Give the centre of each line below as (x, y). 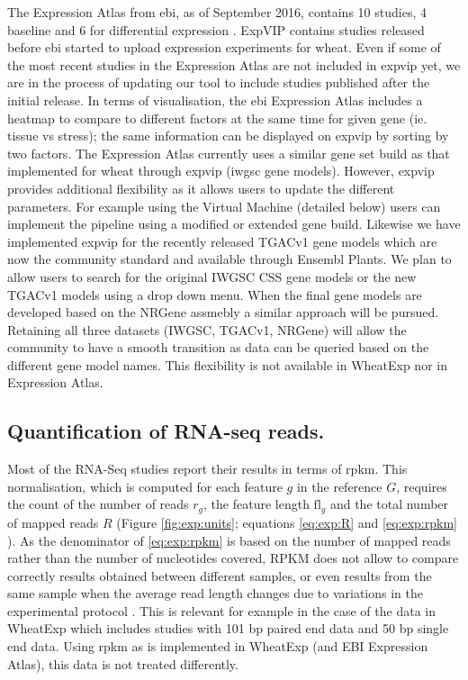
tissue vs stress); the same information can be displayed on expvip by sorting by (228, 136)
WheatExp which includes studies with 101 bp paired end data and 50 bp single (228, 628)
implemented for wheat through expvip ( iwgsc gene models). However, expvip (221, 171)
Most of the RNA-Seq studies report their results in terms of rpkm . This (207, 469)
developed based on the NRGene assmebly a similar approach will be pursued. (223, 312)
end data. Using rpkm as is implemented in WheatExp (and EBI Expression (218, 646)
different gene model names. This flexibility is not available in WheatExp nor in (227, 364)
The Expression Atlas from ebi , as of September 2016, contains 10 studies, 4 (217, 12)
